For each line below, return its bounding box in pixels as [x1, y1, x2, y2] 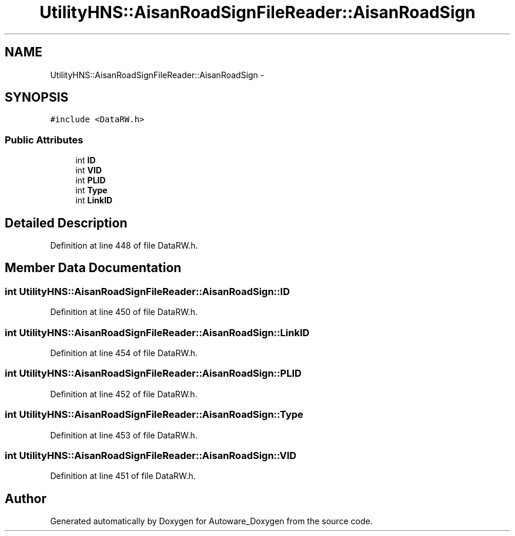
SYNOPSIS [5, 90, 69, 105]
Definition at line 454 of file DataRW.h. [50, 348, 198, 358]
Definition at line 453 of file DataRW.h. [50, 430, 198, 440]
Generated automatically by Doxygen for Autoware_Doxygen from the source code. [50, 516, 373, 527]
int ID [75, 155, 96, 166]
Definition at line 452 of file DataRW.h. [50, 388, 198, 399]
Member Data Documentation [5, 260, 182, 276]
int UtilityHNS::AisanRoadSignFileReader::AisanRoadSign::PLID [5, 367, 302, 380]
